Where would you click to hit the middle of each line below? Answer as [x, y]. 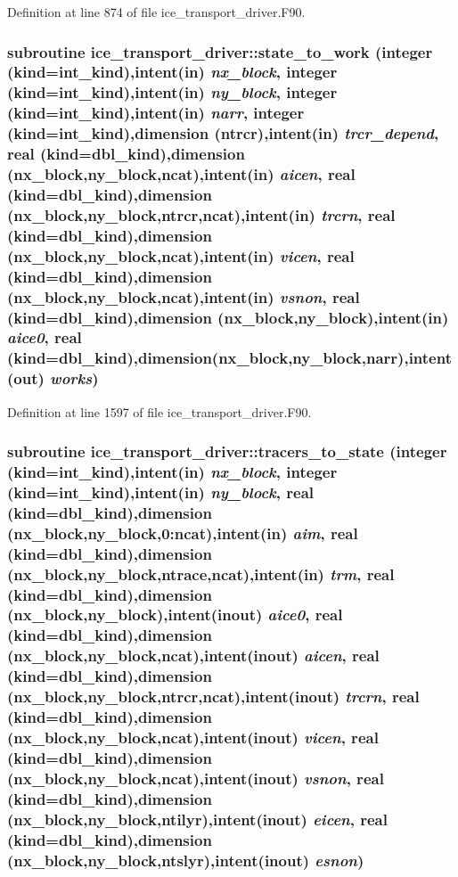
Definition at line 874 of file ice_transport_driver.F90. [156, 12]
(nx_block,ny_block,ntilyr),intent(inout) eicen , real [197, 819]
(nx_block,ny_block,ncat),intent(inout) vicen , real [193, 737]
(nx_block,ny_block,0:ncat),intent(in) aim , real [183, 533]
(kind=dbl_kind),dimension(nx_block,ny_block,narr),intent [229, 358]
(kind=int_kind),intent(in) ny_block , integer [172, 92]
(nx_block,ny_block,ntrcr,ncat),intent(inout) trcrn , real [213, 697]
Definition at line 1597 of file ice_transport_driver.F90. [159, 411]
